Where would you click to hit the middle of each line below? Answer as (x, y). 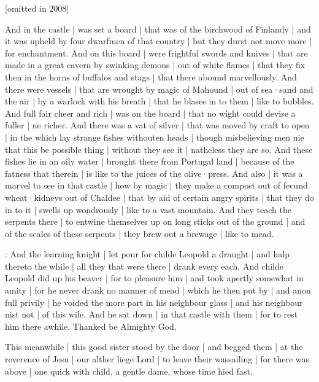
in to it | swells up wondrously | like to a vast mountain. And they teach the (148, 209)
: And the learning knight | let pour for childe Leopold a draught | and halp (147, 254)
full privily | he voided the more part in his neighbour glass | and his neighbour (154, 302)
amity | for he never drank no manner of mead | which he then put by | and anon (158, 290)
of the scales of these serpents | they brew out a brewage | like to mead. (140, 233)
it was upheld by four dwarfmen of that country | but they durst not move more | (159, 41)
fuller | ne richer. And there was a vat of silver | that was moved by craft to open (157, 125)
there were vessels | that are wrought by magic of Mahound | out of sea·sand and (159, 89)
